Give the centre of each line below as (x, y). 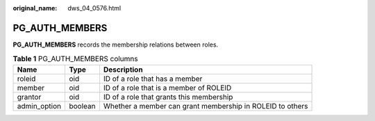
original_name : (35, 8)
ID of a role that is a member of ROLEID (167, 88)
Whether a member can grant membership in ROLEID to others (206, 106)
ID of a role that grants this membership (168, 97)
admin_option (39, 106)
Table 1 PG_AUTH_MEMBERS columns (75, 59)
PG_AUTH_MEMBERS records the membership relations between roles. (116, 45)
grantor (29, 97)
